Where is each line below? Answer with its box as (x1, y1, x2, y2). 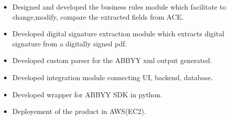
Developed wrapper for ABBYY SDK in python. (12, 89, 163, 99)
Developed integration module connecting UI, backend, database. (12, 72, 213, 82)
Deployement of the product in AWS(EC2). (12, 106, 146, 116)
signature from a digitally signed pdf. (12, 38, 127, 48)
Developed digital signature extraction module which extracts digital (12, 28, 224, 39)
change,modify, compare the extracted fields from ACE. (12, 11, 184, 22)
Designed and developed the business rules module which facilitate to (12, 2, 226, 12)
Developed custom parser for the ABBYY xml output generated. (12, 55, 212, 66)
